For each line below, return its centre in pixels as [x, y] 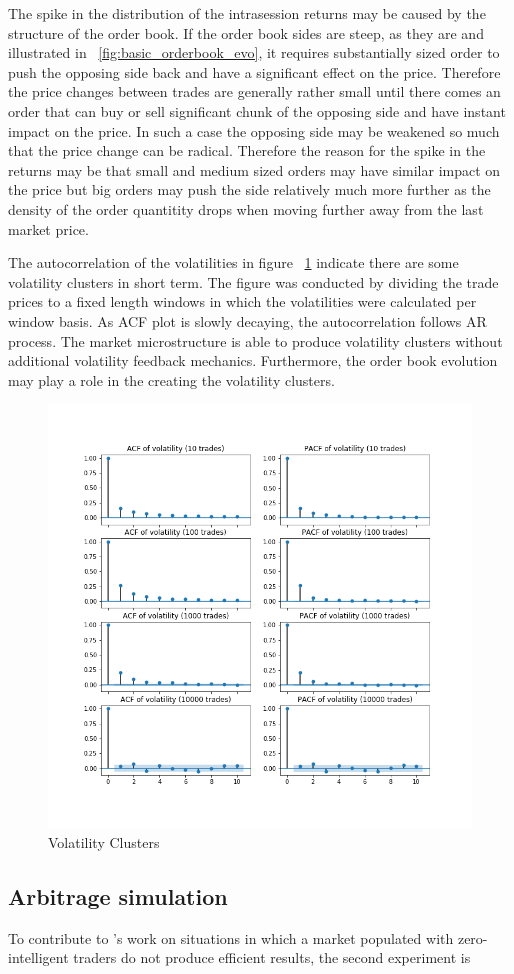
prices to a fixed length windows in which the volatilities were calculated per [242, 301]
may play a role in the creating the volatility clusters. [171, 379]
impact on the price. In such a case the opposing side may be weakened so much [254, 130]
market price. [48, 228]
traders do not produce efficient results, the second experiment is [272, 957]
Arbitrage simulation [118, 895]
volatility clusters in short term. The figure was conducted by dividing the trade [253, 281]
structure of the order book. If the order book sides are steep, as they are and [246, 32]
